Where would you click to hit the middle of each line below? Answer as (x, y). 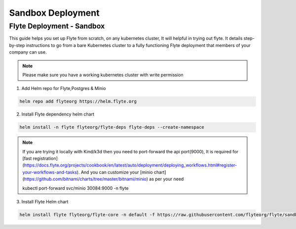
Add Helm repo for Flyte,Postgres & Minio (64, 88)
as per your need (166, 179)
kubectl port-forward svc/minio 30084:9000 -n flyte (76, 188)
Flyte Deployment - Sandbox (57, 26)
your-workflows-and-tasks (50, 172)
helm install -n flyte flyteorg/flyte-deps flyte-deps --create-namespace (112, 127)
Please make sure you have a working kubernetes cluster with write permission (103, 75)
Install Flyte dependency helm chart (58, 114)
